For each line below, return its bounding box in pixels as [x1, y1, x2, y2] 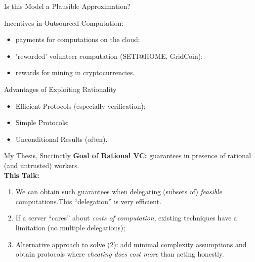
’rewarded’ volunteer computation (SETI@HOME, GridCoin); [15, 50, 203, 61]
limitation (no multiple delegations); [15, 222, 126, 232]
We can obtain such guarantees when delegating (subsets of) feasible [15, 186, 222, 197]
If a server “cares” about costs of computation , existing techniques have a [15, 213, 237, 223]
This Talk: [4, 170, 40, 180]
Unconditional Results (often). [15, 133, 108, 144]
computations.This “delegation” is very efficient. [15, 196, 162, 206]
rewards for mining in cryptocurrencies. [15, 67, 135, 78]
